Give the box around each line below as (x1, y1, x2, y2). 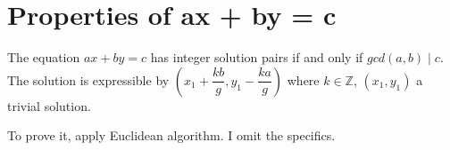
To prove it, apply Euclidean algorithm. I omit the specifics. (7, 126, 336, 145)
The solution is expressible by (7, 70, 170, 89)
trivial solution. (7, 96, 91, 114)
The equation (7, 48, 80, 67)
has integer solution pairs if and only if (150, 48, 363, 67)
